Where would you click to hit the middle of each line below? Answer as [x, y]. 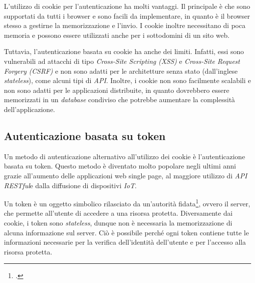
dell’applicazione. [30, 109]
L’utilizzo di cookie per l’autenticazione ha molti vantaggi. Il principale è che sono [127, 6]
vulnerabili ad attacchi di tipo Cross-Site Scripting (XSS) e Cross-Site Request [122, 61]
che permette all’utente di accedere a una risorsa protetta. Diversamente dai [118, 213]
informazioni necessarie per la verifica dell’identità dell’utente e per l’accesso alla [125, 242]
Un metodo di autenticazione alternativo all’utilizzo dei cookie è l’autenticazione [125, 156]
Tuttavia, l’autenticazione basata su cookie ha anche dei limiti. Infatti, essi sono [124, 51]
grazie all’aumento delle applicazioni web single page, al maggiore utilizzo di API [126, 175]
